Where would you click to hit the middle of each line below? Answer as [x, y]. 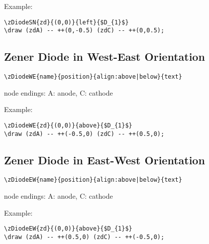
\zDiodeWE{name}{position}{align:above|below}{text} [93, 77]
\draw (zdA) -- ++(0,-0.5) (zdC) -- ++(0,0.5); [84, 31]
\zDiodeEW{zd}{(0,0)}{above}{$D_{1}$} [68, 229]
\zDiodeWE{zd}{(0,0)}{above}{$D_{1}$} [68, 125]
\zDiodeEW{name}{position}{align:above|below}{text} [93, 180]
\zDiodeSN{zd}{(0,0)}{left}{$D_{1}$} [66, 22]
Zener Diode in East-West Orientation [104, 160]
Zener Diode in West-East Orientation [104, 57]
